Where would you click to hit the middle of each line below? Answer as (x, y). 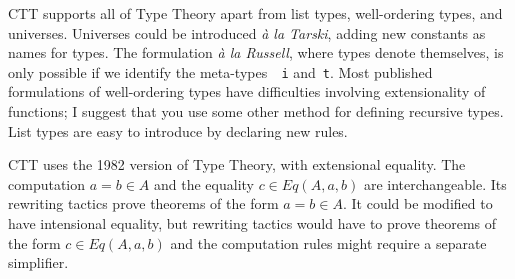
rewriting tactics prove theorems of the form (143, 203)
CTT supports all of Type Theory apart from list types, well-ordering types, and (255, 13)
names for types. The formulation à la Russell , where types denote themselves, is (256, 52)
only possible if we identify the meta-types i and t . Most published (220, 71)
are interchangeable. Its (435, 183)
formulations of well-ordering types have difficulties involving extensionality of (247, 91)
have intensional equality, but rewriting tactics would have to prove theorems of (252, 223)
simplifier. (38, 262)
